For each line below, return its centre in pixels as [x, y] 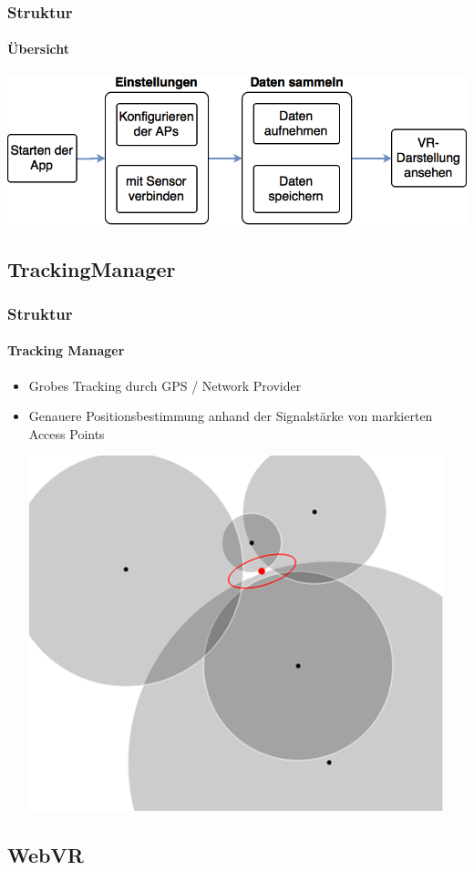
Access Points [67, 433]
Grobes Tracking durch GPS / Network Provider [165, 385]
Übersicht [39, 49]
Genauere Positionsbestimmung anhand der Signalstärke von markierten [231, 416]
